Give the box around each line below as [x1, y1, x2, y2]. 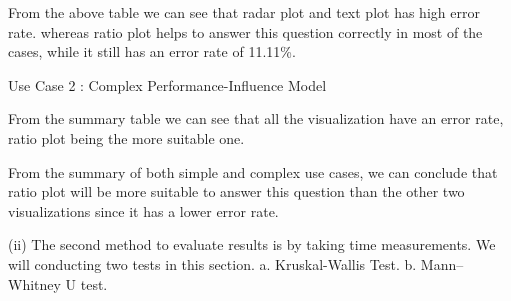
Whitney [8, 273, 61, 294]
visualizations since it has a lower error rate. [8, 200, 279, 221]
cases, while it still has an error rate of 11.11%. [8, 41, 296, 62]
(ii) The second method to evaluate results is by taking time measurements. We [8, 234, 496, 255]
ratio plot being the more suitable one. [8, 127, 245, 148]
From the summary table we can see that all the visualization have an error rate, [8, 108, 504, 129]
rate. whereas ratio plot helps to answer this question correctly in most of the [8, 21, 483, 42]
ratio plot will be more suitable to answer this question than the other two [8, 181, 465, 202]
